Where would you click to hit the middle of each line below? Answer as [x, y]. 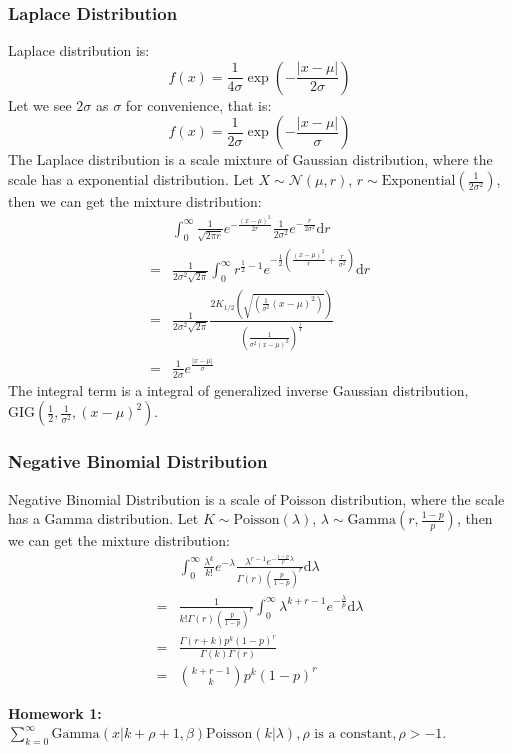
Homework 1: [55, 712]
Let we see [40, 104]
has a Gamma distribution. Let [103, 518]
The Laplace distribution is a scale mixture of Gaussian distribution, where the [250, 159]
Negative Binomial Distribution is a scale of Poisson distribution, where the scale [256, 498]
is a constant [353, 734]
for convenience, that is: [198, 104]
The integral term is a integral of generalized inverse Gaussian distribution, [238, 389]
